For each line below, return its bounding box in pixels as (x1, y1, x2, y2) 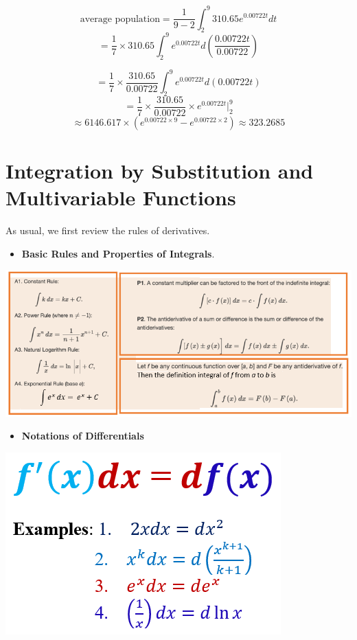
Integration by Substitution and (5, 157, 314, 185)
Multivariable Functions (5, 183, 236, 212)
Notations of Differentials (21, 428, 144, 443)
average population (80, 14, 160, 24)
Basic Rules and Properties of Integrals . (21, 246, 215, 260)
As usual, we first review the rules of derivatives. (5, 223, 210, 238)
